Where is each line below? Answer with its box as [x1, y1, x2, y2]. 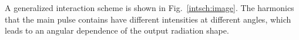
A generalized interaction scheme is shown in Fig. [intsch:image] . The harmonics [5, 2, 294, 13]
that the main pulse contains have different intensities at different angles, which [5, 13, 291, 25]
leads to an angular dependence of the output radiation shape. [5, 24, 229, 37]
